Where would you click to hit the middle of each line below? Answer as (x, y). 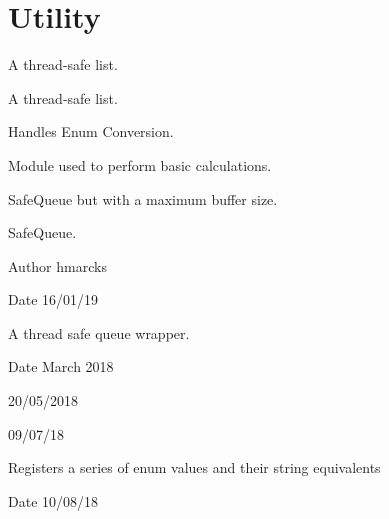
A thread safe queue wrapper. (99, 332)
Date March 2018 (61, 366)
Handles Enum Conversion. (91, 131)
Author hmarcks (57, 265)
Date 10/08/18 (53, 500)
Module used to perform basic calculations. (140, 164)
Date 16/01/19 (53, 299)
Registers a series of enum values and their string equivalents (194, 467)
